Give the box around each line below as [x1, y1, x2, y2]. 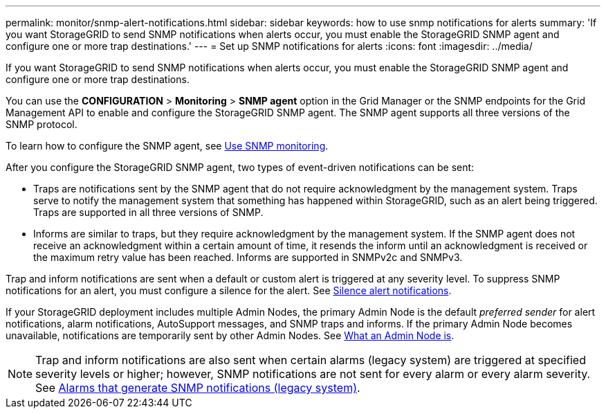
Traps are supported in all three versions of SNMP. [33, 206, 264, 218]
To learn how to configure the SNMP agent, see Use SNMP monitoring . [6, 140, 329, 152]
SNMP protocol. [6, 118, 77, 130]
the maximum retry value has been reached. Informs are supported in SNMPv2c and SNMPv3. [33, 251, 463, 263]
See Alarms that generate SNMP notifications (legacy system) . [35, 381, 360, 395]
